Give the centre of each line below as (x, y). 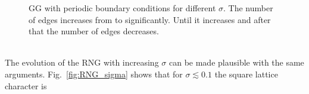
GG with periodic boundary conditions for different (122, 8)
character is (26, 85)
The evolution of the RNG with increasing (82, 62)
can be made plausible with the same (236, 62)
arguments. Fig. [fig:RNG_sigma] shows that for (94, 74)
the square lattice (246, 74)
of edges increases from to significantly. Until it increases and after (150, 19)
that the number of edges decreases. (94, 31)
